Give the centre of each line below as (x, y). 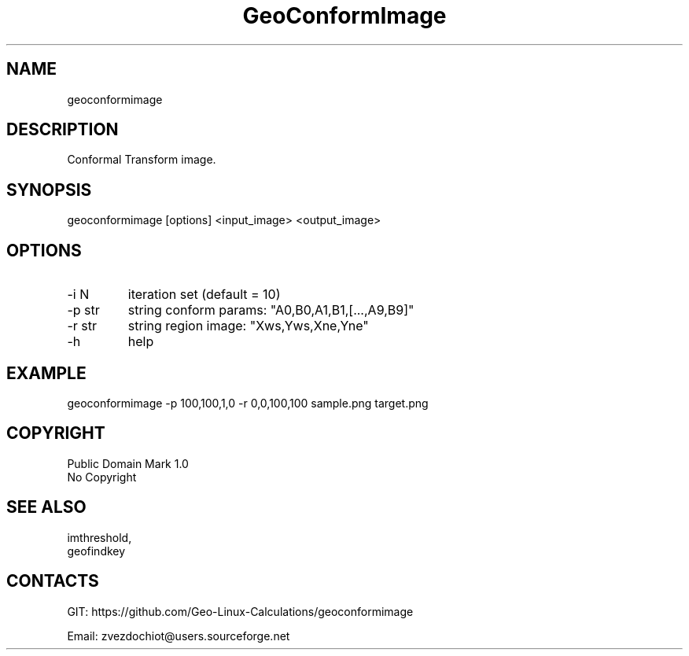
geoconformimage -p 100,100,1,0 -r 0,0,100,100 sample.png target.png (248, 403)
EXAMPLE (46, 373)
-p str (83, 310)
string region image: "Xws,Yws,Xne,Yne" (248, 326)
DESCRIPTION (63, 130)
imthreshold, (99, 537)
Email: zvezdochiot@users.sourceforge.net (179, 636)
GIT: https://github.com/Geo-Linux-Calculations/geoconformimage (240, 611)
